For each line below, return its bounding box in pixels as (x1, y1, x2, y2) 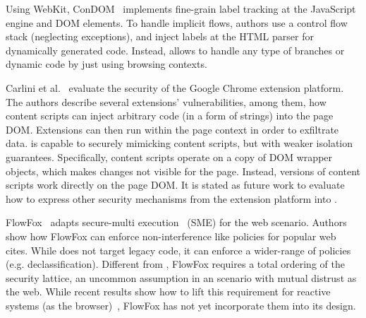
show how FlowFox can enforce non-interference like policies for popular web (6, 228, 336, 243)
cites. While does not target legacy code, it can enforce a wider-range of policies (6, 242, 351, 257)
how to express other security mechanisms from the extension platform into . (6, 191, 338, 206)
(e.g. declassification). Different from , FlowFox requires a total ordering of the (6, 257, 345, 271)
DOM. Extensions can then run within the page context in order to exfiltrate (6, 122, 339, 136)
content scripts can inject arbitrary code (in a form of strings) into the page (6, 108, 334, 123)
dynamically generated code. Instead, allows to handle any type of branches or (6, 42, 345, 57)
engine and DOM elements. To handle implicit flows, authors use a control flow (6, 15, 348, 30)
